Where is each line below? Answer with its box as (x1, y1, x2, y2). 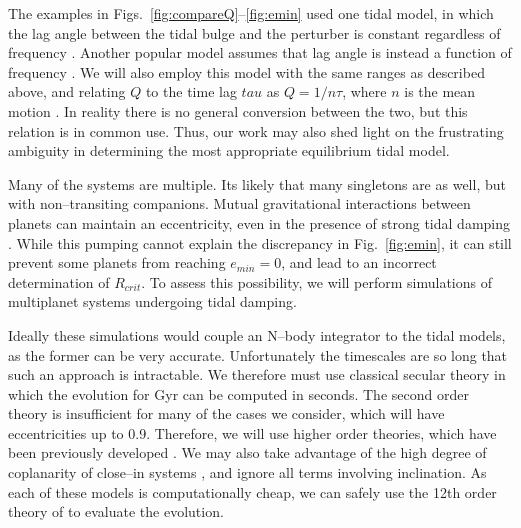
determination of (8, 271, 110, 292)
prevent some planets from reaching (8, 252, 226, 273)
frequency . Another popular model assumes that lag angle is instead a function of (8, 42, 512, 63)
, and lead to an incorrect (281, 252, 437, 273)
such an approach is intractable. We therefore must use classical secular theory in (8, 364, 506, 385)
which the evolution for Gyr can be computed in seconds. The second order (8, 383, 469, 404)
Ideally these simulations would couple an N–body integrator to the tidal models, (8, 324, 506, 345)
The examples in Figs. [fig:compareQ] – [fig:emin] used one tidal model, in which (8, 3, 494, 23)
